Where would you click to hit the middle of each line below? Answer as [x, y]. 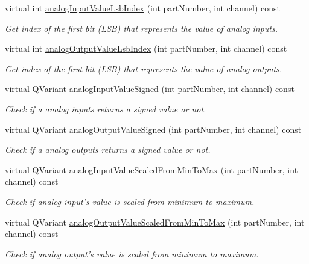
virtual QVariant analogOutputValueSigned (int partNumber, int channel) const [153, 129]
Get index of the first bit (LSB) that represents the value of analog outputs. [144, 68]
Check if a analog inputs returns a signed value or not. [106, 109]
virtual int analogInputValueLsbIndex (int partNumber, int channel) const [142, 8]
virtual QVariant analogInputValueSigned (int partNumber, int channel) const [150, 89]
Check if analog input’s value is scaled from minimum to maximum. [130, 201]
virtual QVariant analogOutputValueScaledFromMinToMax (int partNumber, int [155, 222]
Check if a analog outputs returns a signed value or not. [108, 149]
